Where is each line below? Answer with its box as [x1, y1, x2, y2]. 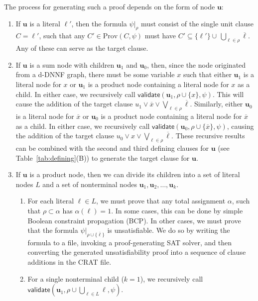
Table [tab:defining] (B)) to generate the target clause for [15, 152, 190, 163]
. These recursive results [171, 130, 245, 141]
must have [144, 30, 176, 41]
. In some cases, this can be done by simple [111, 205, 243, 215]
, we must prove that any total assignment [96, 196, 226, 206]
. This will [212, 89, 244, 99]
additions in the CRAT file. [27, 257, 112, 267]
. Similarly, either [190, 99, 243, 109]
